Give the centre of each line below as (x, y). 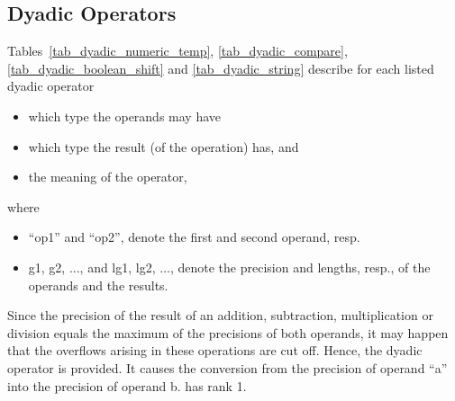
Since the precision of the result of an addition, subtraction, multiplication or (220, 315)
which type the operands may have (125, 116)
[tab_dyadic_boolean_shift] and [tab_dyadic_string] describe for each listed (221, 68)
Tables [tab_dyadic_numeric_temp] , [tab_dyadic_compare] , (177, 51)
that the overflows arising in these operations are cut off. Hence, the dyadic (215, 350)
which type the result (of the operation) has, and (164, 146)
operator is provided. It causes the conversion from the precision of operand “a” (227, 367)
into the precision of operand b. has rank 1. (127, 385)
